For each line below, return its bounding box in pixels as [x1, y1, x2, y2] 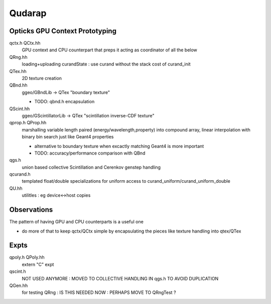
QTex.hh [9, 68, 27, 74]
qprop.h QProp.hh [9, 120, 47, 126]
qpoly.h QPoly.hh [9, 254, 45, 260]
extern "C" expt [22, 261, 54, 267]
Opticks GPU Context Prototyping [9, 27, 116, 35]
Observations [9, 205, 53, 214]
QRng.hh [9, 54, 28, 60]
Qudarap [9, 8, 47, 19]
